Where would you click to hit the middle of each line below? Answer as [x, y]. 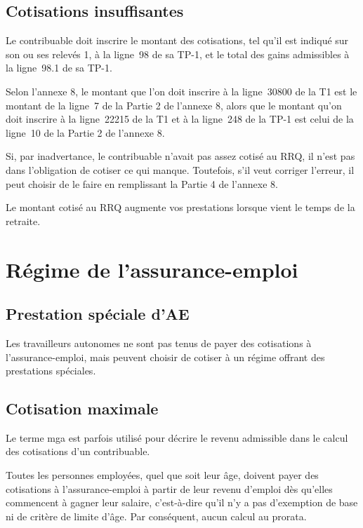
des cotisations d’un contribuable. [78, 451]
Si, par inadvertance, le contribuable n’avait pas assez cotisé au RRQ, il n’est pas [180, 156]
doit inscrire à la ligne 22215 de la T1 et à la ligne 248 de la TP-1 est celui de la [180, 119]
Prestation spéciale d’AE [98, 314]
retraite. [23, 221]
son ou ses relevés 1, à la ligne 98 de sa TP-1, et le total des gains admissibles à [178, 54]
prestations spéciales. [51, 371]
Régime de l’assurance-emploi [152, 269]
